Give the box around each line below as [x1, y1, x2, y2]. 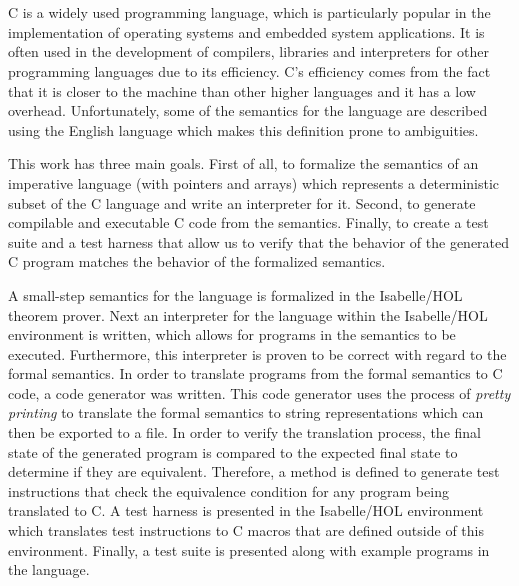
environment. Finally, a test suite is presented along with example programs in [8, 539, 490, 560]
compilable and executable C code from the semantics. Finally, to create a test [8, 212, 489, 233]
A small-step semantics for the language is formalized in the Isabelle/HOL [8, 284, 463, 305]
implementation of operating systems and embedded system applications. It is [8, 21, 485, 42]
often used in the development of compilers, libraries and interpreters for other [8, 41, 489, 62]
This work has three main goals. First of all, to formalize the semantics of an [8, 153, 479, 174]
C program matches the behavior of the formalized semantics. [8, 251, 386, 272]
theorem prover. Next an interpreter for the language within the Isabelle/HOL [8, 304, 488, 325]
